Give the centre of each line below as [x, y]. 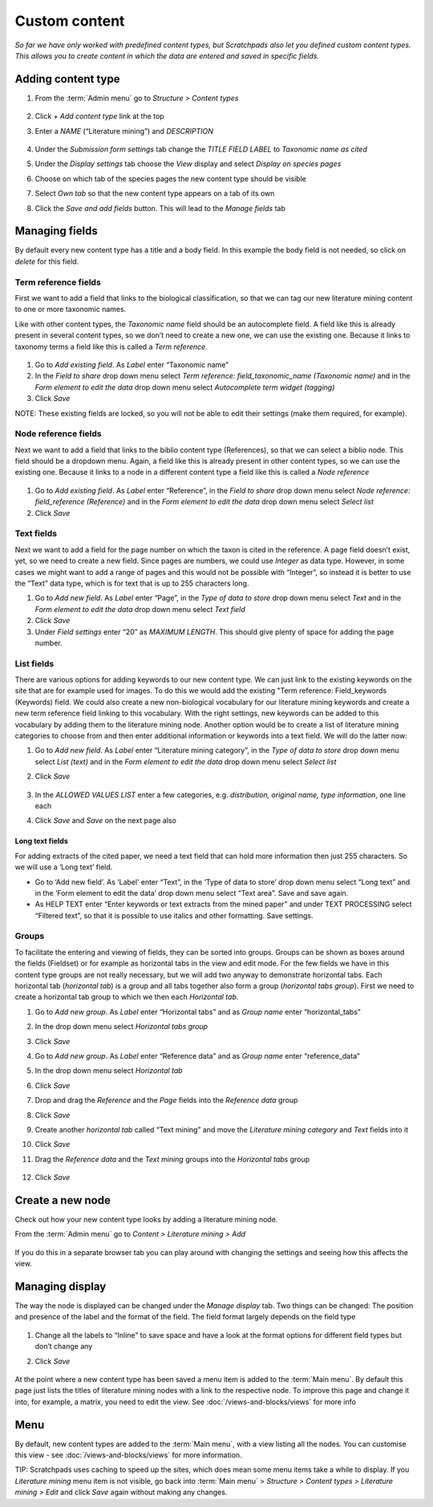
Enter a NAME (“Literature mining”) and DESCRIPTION [124, 131]
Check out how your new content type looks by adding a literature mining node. [146, 1219]
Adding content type [67, 79]
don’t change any [64, 1347]
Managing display [61, 1286]
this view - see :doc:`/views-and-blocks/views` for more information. [128, 1455]
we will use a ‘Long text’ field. [64, 867]
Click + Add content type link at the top [99, 116]
